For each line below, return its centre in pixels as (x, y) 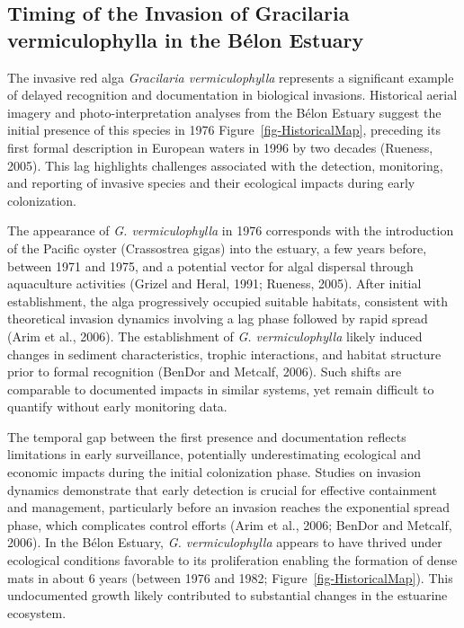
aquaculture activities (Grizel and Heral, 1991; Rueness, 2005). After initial (214, 283)
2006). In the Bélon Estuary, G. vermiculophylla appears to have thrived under (225, 542)
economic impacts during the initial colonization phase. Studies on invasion (214, 472)
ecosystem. (37, 612)
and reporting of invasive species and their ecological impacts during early (211, 183)
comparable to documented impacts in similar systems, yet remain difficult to (221, 389)
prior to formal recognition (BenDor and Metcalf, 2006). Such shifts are (205, 371)
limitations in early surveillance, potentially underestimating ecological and (214, 454)
